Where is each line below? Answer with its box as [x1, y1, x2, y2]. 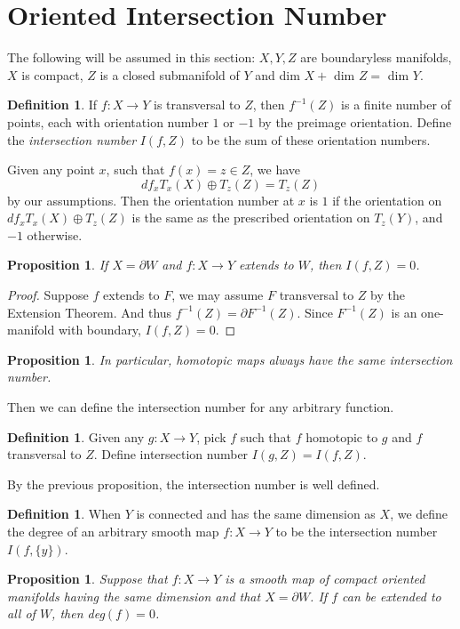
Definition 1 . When [7, 504, 121, 523]
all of [7, 604, 36, 623]
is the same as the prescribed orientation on [131, 208, 370, 227]
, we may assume [171, 286, 264, 304]
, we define [390, 504, 448, 523]
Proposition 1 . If [7, 255, 108, 274]
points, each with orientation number [7, 112, 209, 131]
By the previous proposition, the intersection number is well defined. [7, 474, 380, 493]
